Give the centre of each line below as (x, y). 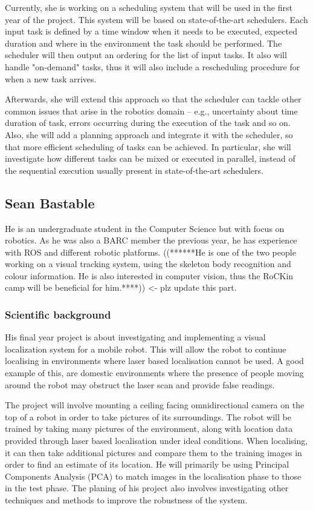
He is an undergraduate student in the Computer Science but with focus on (145, 228)
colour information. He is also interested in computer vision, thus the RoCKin (149, 275)
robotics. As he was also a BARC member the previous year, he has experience (151, 240)
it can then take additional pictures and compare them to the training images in (153, 452)
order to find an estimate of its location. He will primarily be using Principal (147, 464)
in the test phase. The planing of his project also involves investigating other (147, 488)
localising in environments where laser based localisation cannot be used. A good (154, 361)
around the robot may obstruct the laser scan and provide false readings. (140, 384)
